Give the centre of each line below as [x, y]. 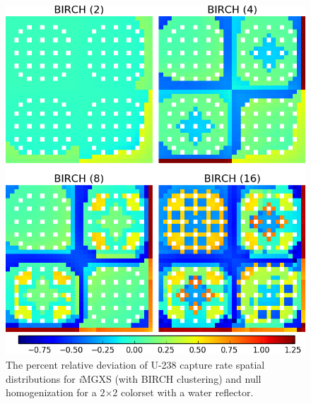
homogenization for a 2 [55, 392]
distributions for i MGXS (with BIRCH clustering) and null [134, 378]
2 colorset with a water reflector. [183, 392]
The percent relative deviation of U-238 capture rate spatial [135, 364]
